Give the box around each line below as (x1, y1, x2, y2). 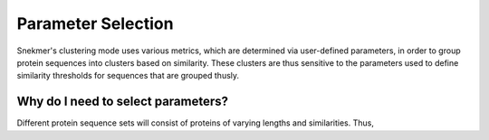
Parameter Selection (16, 14, 174, 33)
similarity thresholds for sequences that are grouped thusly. (16, 70, 240, 81)
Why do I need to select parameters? (16, 94, 229, 109)
